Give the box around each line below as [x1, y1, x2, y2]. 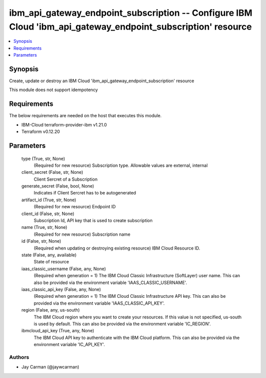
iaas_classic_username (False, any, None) [21, 266, 106, 272]
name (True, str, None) [21, 224, 67, 230]
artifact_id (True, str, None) [21, 197, 76, 203]
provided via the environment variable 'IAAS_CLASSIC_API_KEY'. [33, 300, 165, 306]
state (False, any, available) [21, 252, 77, 258]
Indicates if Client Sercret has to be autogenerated [33, 190, 136, 196]
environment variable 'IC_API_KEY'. [33, 342, 105, 347]
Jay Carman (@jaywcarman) [21, 364, 80, 370]
